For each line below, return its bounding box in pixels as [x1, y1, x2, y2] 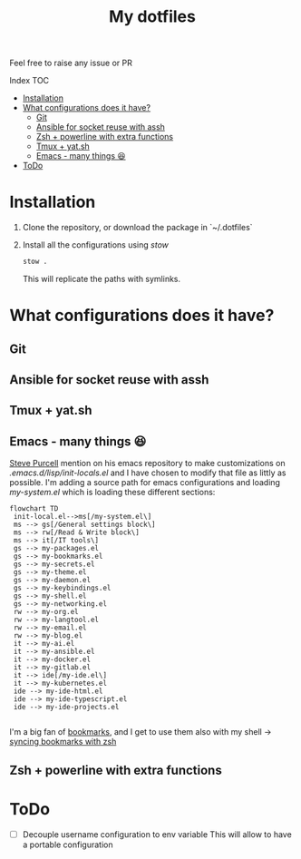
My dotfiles [108, 6, 197, 27]
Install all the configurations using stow [22, 239, 170, 250]
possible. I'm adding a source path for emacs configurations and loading [9, 477, 281, 488]
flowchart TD [9, 504, 59, 513]
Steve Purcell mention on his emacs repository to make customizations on [9, 458, 286, 469]
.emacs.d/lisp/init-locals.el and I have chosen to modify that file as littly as [9, 467, 286, 478]
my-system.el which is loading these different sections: [9, 487, 216, 498]
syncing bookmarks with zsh [9, 737, 117, 747]
